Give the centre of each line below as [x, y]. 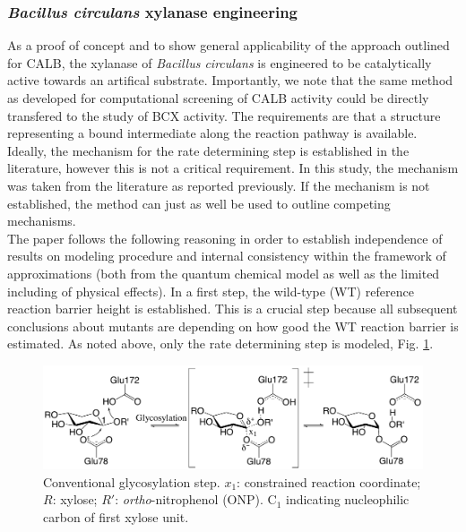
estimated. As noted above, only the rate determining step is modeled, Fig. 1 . [220, 343]
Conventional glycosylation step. [132, 481]
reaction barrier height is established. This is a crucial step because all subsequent [233, 309]
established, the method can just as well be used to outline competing [199, 203]
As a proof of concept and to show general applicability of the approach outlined [229, 45]
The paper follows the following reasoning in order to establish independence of [225, 238]
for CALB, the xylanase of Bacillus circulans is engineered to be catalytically [220, 62]
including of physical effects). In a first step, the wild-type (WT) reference [211, 291]
